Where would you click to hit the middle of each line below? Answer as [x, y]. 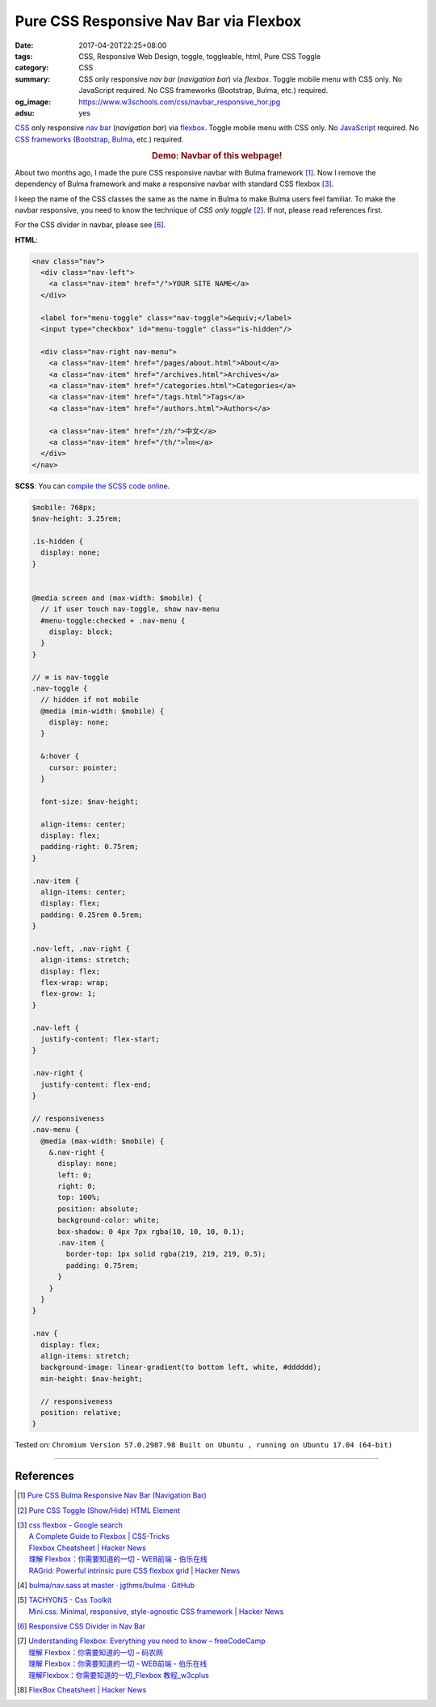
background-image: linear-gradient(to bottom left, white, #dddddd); [181, 1367]
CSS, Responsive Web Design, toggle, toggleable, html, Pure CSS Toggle [200, 56]
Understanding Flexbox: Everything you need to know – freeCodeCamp [147, 1641]
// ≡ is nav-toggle [70, 677]
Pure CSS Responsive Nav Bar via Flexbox [158, 21]
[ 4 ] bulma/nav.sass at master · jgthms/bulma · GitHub [106, 1585]
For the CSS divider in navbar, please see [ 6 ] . [90, 225]
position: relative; [81, 1412]
